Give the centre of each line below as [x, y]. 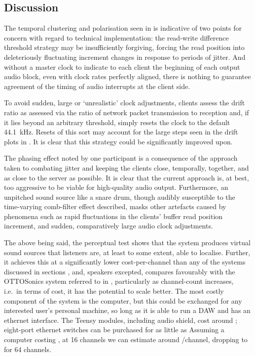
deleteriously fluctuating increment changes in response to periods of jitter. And [125, 57]
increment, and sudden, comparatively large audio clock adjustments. [109, 226]
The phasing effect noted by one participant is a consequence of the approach [121, 158]
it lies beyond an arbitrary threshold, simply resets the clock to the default [117, 122]
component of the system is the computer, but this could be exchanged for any [123, 300]
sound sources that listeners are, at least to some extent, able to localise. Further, [127, 252]
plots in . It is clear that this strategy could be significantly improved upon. [118, 141]
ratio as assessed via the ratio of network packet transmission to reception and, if [127, 112]
